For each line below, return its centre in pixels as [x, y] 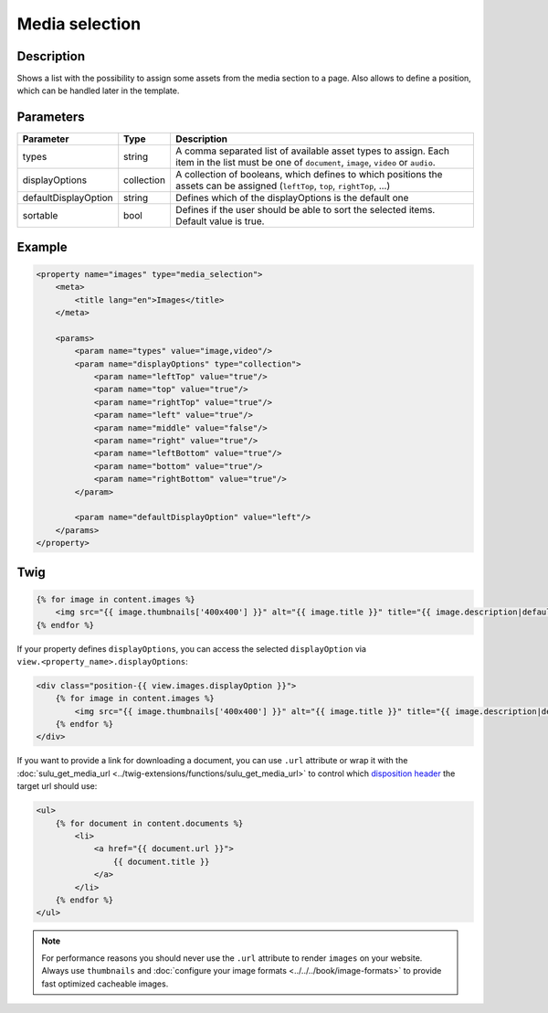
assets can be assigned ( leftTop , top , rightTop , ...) [283, 186]
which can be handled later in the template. [98, 91]
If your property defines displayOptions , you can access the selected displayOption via [192, 648]
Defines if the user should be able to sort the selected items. [305, 210]
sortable [40, 216]
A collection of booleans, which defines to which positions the [309, 175]
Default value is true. [220, 221]
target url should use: [57, 786]
